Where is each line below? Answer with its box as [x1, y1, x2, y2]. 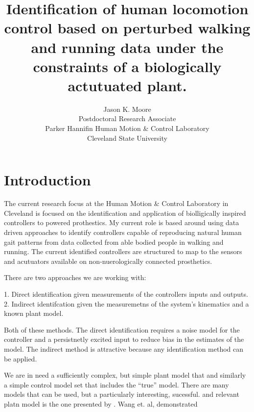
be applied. [4, 353, 37, 363]
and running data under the [31, 37, 224, 57]
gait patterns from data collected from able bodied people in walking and [4, 236, 224, 247]
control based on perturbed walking [4, 18, 251, 38]
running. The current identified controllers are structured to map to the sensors [4, 246, 242, 257]
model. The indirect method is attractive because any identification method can [4, 343, 244, 354]
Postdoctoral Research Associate [78, 113, 176, 124]
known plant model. [4, 308, 64, 318]
